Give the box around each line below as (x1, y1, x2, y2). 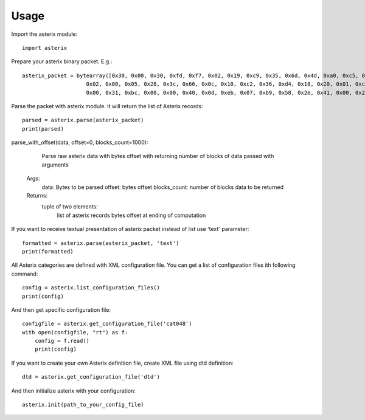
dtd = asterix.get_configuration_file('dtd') (22, 374, 161, 380)
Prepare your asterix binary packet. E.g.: (11, 58, 113, 65)
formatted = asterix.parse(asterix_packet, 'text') (22, 239, 179, 246)
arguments (41, 161, 69, 168)
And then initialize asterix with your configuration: (11, 387, 136, 394)
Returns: (26, 192, 48, 199)
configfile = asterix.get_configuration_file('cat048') (22, 320, 192, 328)
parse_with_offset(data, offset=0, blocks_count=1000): (11, 139, 148, 146)
